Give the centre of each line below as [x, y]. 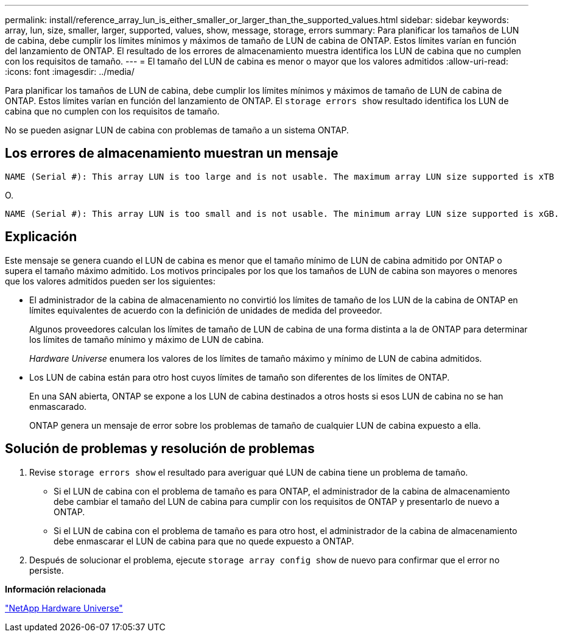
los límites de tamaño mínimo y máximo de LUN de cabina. [147, 339]
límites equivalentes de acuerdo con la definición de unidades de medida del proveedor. [206, 310]
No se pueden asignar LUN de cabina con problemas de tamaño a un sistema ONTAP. [177, 130]
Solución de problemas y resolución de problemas [160, 449]
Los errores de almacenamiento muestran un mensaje [172, 153]
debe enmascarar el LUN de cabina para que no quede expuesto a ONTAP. [204, 541]
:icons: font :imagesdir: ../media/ [70, 72]
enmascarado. [58, 406]
